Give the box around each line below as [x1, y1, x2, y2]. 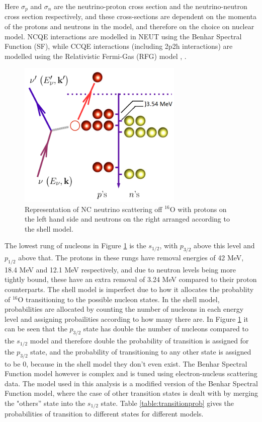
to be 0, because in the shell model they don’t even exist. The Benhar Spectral [5, 358, 247, 369]
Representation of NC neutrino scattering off [25, 203, 162, 214]
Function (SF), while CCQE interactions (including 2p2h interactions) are [5, 41, 233, 51]
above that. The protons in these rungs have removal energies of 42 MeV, [18, 252, 244, 263]
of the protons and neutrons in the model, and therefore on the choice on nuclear [5, 21, 254, 32]
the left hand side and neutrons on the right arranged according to [25, 214, 230, 224]
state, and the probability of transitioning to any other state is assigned [30, 346, 251, 357]
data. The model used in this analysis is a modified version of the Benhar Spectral [5, 378, 258, 388]
